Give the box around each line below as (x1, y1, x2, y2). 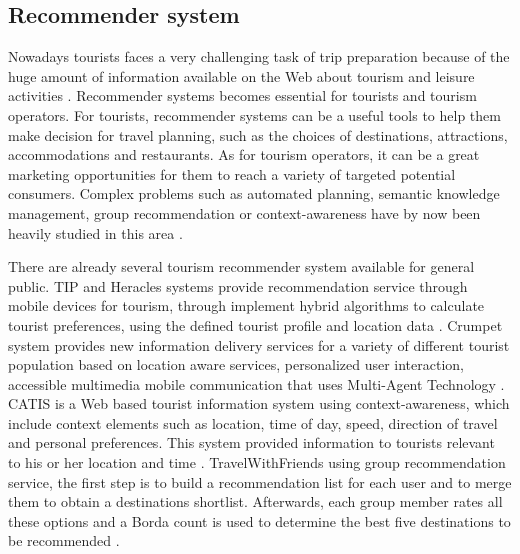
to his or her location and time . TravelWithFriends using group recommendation (8, 452, 506, 473)
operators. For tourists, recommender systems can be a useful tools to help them (8, 104, 501, 125)
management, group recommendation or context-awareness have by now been (8, 202, 481, 223)
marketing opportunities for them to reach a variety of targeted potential (8, 163, 456, 184)
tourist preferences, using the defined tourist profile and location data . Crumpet (8, 314, 503, 335)
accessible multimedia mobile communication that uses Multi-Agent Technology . (8, 373, 505, 394)
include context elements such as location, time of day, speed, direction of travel (8, 412, 498, 433)
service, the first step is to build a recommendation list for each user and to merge (8, 471, 512, 492)
